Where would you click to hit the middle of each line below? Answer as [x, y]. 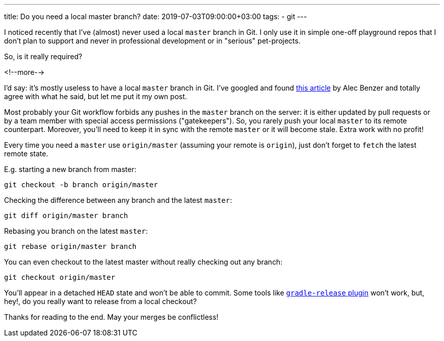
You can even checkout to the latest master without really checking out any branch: [143, 262]
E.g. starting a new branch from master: [70, 169]
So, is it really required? [43, 56]
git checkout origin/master [60, 277]
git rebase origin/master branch [70, 246]
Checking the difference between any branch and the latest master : [118, 200]
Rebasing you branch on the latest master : [76, 231]
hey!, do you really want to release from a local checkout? [101, 301]
